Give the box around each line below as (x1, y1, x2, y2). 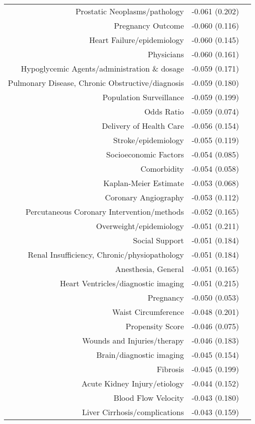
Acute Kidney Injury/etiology (81, 378, 184, 389)
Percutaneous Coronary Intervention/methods (26, 206, 184, 217)
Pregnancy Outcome (114, 20, 184, 31)
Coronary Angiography (105, 192, 184, 203)
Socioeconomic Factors (106, 149, 184, 160)
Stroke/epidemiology (113, 134, 184, 146)
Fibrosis (157, 363, 184, 375)
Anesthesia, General (115, 263, 184, 274)
